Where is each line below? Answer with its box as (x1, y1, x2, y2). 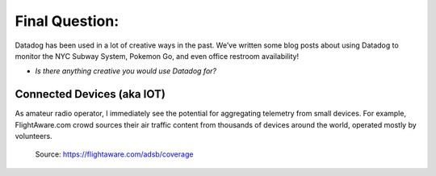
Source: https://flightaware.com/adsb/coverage (35, 149, 194, 159)
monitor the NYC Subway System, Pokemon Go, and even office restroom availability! (15, 51, 299, 61)
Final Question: (15, 12, 119, 30)
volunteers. (15, 132, 52, 141)
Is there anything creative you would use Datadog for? (35, 66, 217, 76)
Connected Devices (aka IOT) (15, 87, 166, 101)
